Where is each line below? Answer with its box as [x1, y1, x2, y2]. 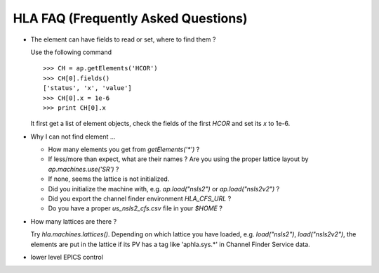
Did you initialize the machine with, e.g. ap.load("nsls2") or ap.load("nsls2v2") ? [48, 184, 280, 193]
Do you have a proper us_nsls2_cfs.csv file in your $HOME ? [48, 204, 222, 212]
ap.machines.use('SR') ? [48, 165, 119, 173]
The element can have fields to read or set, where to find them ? [30, 35, 216, 44]
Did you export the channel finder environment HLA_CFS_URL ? [48, 194, 232, 203]
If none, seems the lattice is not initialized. [48, 174, 170, 183]
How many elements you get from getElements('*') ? [48, 145, 200, 154]
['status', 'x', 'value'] [43, 84, 133, 92]
